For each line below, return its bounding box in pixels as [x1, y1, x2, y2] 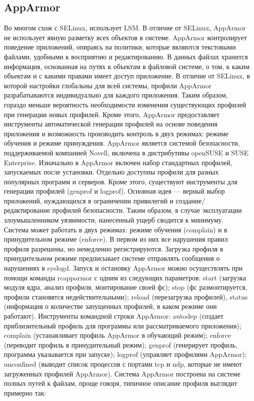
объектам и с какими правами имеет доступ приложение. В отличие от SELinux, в [4, 71, 250, 81]
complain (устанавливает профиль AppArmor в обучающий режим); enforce [4, 330, 231, 340]
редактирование [4, 205, 50, 215]
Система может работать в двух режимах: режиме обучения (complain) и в [4, 224, 228, 234]
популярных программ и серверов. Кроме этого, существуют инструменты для [4, 176, 237, 186]
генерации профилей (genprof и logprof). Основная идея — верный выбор [4, 186, 225, 196]
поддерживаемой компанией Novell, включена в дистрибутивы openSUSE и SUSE [4, 147, 249, 157]
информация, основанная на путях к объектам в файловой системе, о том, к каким [4, 61, 250, 71]
